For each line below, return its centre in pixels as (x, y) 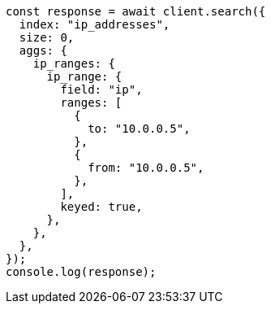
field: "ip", (101, 90)
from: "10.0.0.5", (146, 168)
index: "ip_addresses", (95, 24)
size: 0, (47, 37)
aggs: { (43, 50)
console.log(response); (81, 272)
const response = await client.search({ (136, 11)
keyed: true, (101, 207)
